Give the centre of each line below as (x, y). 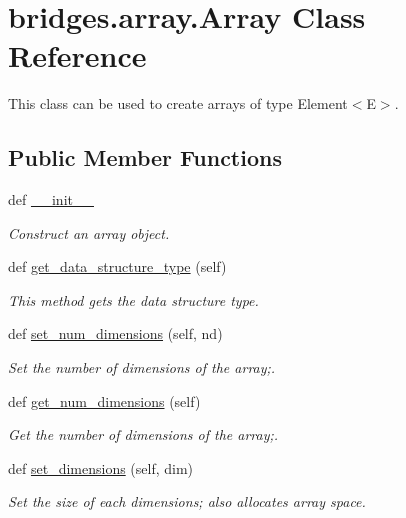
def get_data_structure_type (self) (117, 266)
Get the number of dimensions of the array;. (143, 434)
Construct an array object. (89, 232)
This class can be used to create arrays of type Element (178, 103)
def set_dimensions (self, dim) (101, 467)
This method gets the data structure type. (133, 299)
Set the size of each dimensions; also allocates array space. (187, 501)
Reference (77, 55)
